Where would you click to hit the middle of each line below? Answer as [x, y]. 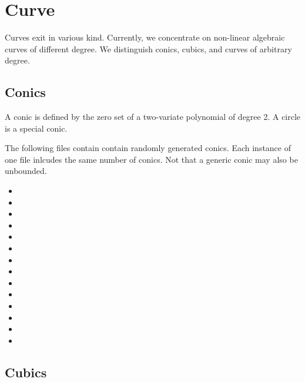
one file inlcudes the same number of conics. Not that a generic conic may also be [151, 159]
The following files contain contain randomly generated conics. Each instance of [148, 148]
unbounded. [26, 171]
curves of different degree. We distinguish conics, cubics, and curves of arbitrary [148, 48]
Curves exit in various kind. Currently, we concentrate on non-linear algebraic [145, 37]
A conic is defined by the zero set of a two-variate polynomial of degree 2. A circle [153, 117]
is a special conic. [36, 128]
